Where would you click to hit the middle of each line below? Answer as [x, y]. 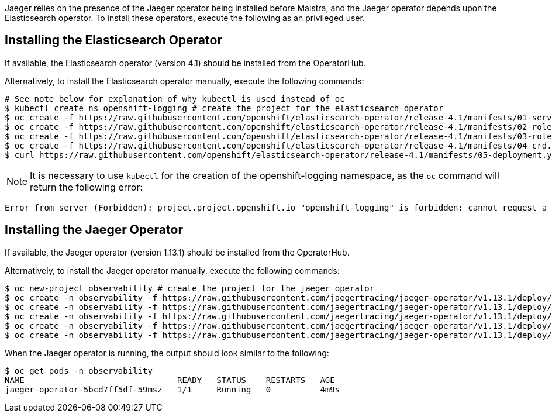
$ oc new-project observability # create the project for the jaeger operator [190, 288]
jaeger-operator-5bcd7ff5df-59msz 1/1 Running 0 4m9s [172, 389]
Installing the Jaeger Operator [94, 230]
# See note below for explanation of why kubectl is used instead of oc [175, 99]
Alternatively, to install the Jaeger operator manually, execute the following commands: [172, 270]
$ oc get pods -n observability [79, 371]
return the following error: [87, 187]
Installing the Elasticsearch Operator [113, 40]
